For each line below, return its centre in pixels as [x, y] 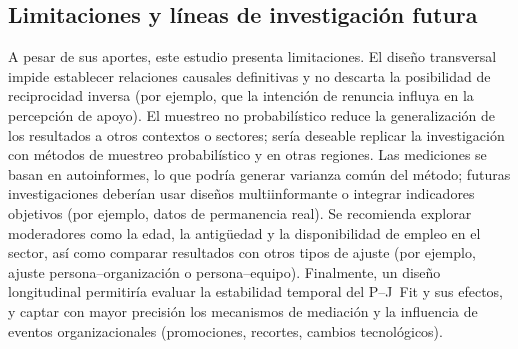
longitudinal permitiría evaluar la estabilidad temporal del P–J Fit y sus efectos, [255, 291]
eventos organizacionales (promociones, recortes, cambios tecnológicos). [225, 330]
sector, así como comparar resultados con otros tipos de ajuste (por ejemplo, [242, 252]
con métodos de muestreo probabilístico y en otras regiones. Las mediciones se [247, 154]
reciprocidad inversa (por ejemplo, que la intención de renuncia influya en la [241, 95]
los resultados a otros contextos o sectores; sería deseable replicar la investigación [256, 134]
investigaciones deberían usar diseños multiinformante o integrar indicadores [241, 193]
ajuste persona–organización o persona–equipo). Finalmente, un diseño [224, 271]
